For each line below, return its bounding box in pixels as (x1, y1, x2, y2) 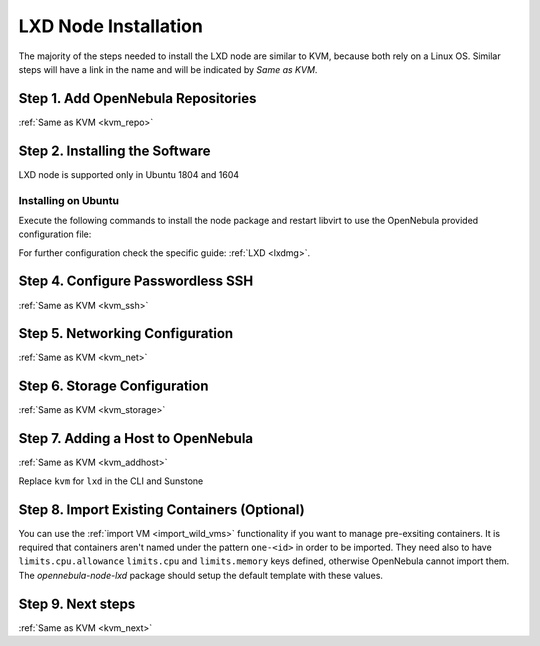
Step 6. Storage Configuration (18, 378, 209, 395)
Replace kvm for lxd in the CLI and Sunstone (18, 475, 204, 487)
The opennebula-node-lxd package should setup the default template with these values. (18, 569, 384, 581)
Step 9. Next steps (18, 595, 136, 612)
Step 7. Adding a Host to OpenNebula (18, 430, 254, 447)
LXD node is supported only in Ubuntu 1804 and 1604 (18, 168, 240, 180)
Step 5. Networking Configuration (18, 325, 234, 342)
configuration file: (18, 228, 92, 240)
